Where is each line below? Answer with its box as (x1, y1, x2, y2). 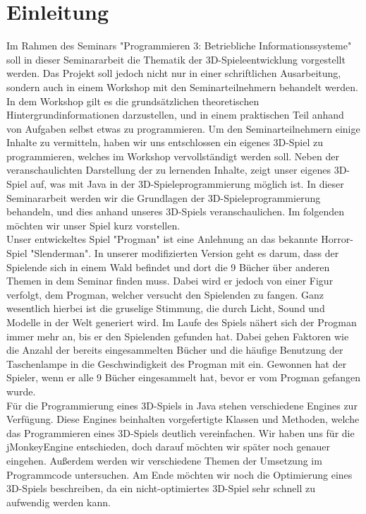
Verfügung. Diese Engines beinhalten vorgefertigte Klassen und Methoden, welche (6, 412, 360, 426)
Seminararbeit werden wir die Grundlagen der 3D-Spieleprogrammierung (6, 190, 321, 205)
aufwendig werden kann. (6, 494, 111, 509)
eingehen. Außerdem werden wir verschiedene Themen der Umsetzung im (6, 453, 322, 467)
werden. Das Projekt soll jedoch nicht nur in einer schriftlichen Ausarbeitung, (6, 66, 341, 80)
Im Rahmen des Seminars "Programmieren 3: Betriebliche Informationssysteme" (6, 38, 352, 53)
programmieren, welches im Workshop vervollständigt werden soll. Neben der (6, 148, 339, 163)
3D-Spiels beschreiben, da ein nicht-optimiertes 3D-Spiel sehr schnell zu (6, 481, 315, 496)
